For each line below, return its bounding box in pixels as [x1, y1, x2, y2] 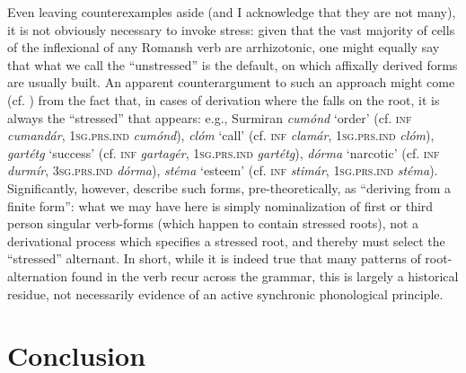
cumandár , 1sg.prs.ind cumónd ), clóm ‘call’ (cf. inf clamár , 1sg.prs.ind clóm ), [7, 126, 435, 145]
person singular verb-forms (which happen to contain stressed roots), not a [7, 214, 419, 233]
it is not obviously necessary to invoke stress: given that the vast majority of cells [7, 20, 455, 39]
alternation [7, 266, 67, 285]
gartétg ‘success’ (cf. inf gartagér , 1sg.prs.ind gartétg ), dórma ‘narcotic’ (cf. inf [7, 143, 440, 162]
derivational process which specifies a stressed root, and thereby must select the [7, 231, 445, 250]
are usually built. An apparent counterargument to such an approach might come [7, 73, 455, 92]
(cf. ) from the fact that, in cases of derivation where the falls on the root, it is [7, 90, 440, 109]
